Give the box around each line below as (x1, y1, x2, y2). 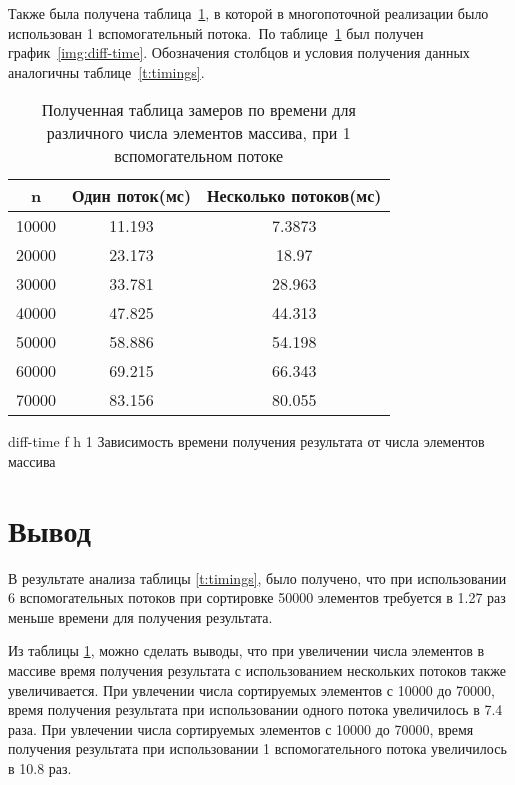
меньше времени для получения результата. (8, 606, 273, 627)
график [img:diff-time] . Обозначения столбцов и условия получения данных (8, 42, 470, 63)
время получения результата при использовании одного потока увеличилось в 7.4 (8, 699, 503, 720)
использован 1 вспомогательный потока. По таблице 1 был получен (8, 22, 424, 43)
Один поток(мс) (72, 184, 192, 208)
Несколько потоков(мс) (207, 184, 382, 208)
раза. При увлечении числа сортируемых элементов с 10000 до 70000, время (8, 718, 474, 739)
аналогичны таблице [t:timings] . (8, 61, 205, 82)
